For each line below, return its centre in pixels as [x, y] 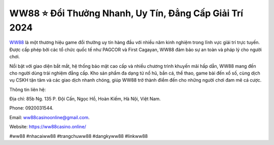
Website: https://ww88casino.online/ [48, 127]
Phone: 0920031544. [31, 108]
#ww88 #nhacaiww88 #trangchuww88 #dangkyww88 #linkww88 [79, 136]
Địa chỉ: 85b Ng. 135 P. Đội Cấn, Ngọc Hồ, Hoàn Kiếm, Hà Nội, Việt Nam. [85, 99]
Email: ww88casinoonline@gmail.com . [49, 117]
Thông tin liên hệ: [28, 89]
